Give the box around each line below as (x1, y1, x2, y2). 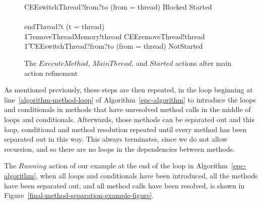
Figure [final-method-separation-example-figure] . (4, 190, 154, 200)
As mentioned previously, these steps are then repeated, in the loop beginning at (4, 84, 253, 95)
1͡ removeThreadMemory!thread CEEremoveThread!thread (24, 31, 205, 41)
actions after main (175, 57, 231, 68)
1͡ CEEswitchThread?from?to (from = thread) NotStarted (24, 41, 203, 51)
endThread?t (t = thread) (24, 21, 105, 32)
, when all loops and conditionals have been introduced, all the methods (36, 170, 258, 180)
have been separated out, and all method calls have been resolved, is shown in (4, 180, 245, 190)
